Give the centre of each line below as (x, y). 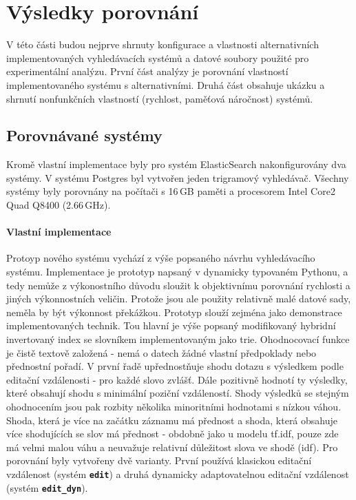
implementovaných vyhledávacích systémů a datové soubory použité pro (158, 58)
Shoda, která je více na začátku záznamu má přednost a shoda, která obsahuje (172, 420)
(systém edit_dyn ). (47, 487)
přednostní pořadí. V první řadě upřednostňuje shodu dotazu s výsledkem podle (175, 366)
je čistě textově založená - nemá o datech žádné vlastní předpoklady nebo (161, 352)
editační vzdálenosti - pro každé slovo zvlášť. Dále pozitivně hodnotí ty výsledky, (177, 379)
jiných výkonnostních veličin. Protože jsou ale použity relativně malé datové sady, (179, 299)
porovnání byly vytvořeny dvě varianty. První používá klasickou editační (159, 460)
